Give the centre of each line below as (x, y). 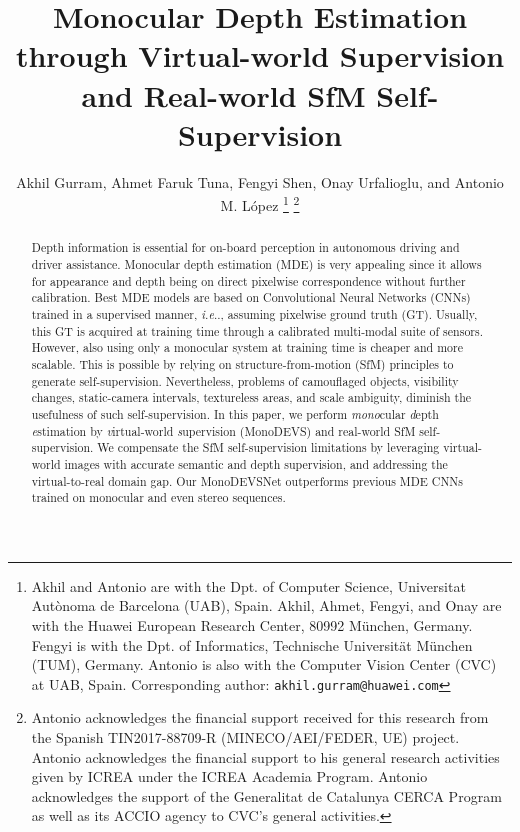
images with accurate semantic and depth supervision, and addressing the (256, 463)
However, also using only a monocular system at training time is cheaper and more (247, 347)
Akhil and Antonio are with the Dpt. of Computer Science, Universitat (248, 585)
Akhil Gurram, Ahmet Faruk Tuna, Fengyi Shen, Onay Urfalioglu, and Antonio (260, 181)
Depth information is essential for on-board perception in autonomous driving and (245, 247)
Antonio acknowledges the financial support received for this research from (260, 717)
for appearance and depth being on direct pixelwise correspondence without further (248, 280)
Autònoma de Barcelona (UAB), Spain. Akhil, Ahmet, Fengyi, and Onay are (266, 605)
